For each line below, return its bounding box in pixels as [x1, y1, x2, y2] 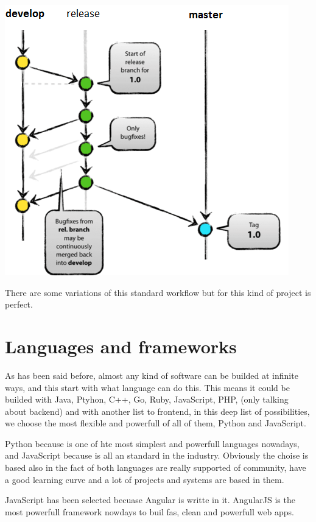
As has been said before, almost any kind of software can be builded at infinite [5, 369, 298, 381]
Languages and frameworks [5, 333, 237, 358]
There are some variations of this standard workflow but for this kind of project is [5, 286, 311, 298]
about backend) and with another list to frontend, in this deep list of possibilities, [5, 404, 310, 417]
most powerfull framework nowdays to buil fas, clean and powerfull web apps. [5, 505, 294, 518]
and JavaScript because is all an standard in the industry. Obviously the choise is [5, 449, 309, 462]
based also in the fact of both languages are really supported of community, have [5, 461, 306, 474]
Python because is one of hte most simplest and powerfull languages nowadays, [5, 437, 300, 450]
